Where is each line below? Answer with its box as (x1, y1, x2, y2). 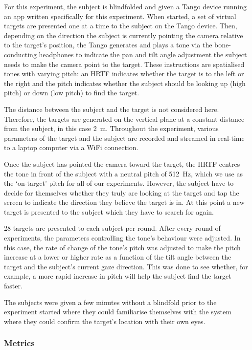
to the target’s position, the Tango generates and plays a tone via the (4, 40, 212, 50)
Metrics (4, 337, 35, 349)
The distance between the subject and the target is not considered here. (4, 104, 219, 114)
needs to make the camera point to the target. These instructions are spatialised (4, 59, 245, 69)
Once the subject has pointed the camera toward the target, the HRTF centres (4, 158, 240, 169)
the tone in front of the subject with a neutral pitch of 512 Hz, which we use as (4, 168, 243, 178)
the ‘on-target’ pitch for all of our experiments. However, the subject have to (4, 178, 234, 188)
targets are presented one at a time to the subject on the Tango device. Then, (4, 21, 237, 31)
